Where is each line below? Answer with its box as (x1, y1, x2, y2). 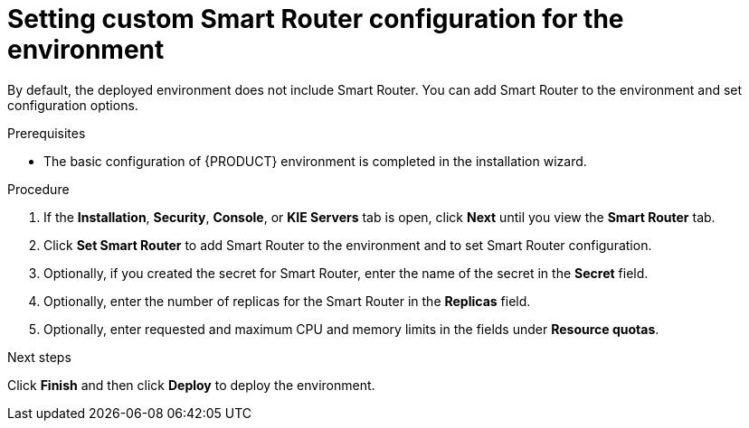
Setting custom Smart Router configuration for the (7, 4, 624, 34)
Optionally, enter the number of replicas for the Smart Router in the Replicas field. (43, 293, 531, 309)
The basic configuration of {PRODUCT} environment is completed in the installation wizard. (43, 153, 587, 169)
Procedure (7, 181, 70, 197)
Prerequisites (7, 125, 86, 141)
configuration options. (7, 97, 138, 113)
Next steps (7, 349, 71, 365)
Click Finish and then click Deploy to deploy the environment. (7, 377, 375, 393)
